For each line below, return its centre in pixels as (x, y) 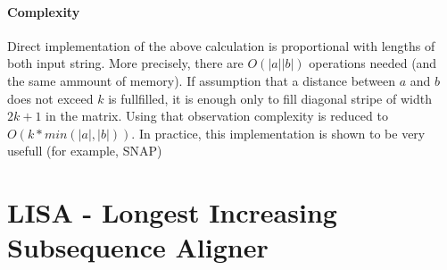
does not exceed (50, 98)
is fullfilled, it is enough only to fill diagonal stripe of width (270, 98)
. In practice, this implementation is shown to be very (278, 133)
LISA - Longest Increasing (172, 212)
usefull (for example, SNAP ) (85, 151)
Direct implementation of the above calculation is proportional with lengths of (221, 45)
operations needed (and (373, 63)
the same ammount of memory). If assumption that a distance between (202, 80)
